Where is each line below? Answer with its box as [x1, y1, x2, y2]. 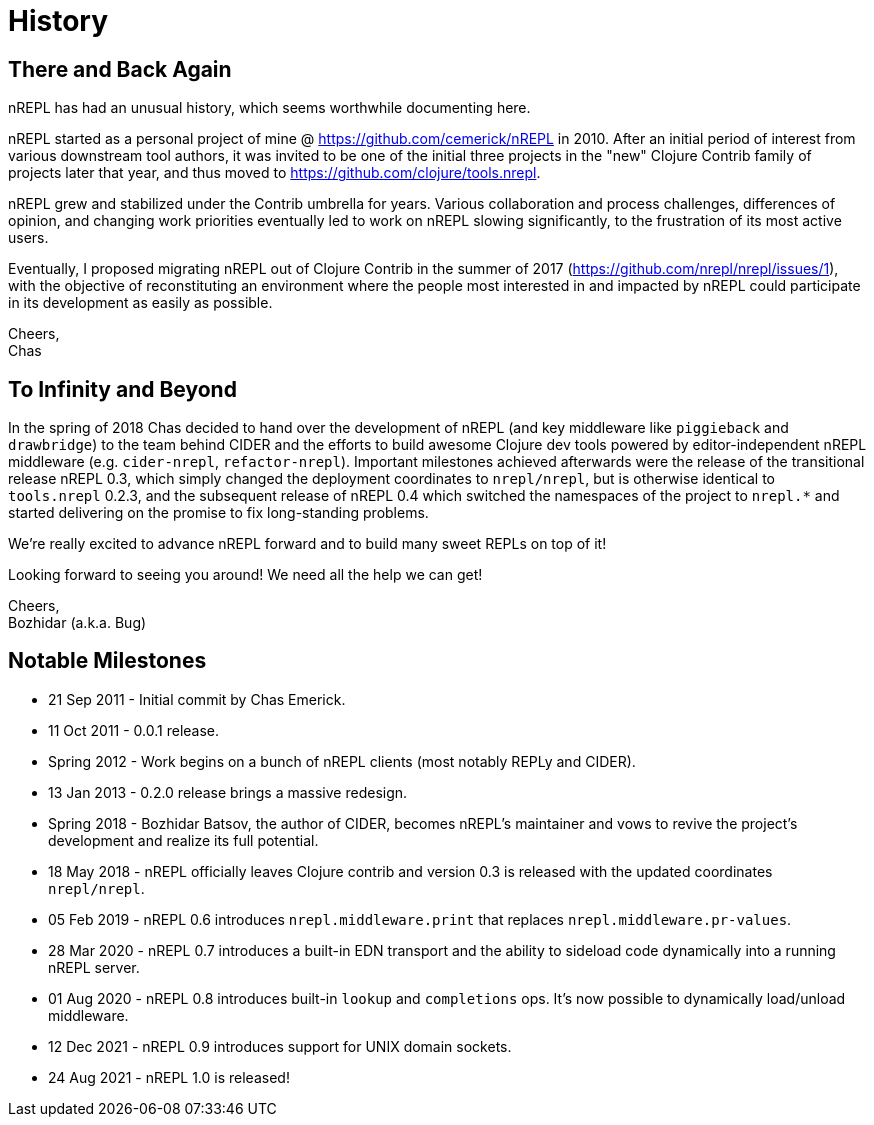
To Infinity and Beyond [8, 376, 237, 402]
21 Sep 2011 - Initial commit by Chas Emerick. [48, 690, 346, 708]
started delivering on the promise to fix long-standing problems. [8, 504, 429, 522]
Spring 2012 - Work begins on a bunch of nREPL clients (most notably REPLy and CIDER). [48, 752, 636, 770]
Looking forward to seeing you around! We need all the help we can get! [8, 566, 483, 584]
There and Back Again [8, 56, 232, 82]
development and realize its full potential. [48, 831, 319, 849]
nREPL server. [48, 958, 140, 976]
